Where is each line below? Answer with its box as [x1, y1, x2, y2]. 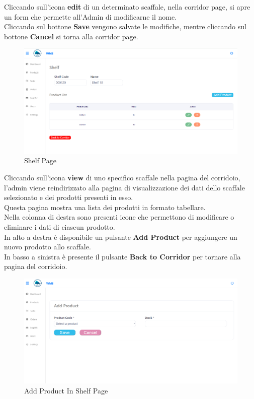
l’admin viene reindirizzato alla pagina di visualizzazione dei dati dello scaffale [4, 182, 245, 192]
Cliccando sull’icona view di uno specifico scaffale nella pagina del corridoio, [4, 172, 240, 183]
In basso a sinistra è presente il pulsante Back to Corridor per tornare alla [4, 251, 241, 261]
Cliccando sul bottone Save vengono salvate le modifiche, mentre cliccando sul [4, 21, 246, 32]
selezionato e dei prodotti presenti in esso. [4, 192, 133, 203]
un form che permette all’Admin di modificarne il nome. [4, 11, 177, 22]
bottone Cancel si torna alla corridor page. [4, 31, 138, 41]
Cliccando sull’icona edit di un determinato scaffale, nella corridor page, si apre [4, 2, 250, 12]
